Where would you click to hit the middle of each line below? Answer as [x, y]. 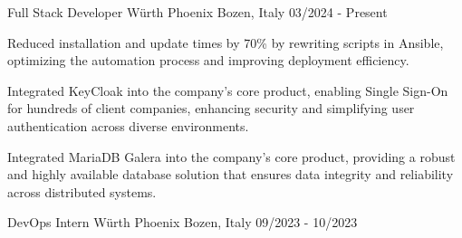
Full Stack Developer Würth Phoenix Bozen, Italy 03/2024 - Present [197, 12]
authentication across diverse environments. [128, 125]
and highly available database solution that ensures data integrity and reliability [231, 174]
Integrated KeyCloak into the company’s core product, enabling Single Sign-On [228, 90]
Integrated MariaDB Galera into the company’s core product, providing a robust [231, 156]
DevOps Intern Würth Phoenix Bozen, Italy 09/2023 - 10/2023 [183, 222]
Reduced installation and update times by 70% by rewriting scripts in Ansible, [226, 42]
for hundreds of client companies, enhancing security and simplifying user [211, 108]
